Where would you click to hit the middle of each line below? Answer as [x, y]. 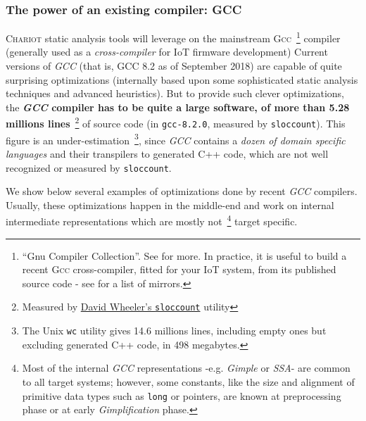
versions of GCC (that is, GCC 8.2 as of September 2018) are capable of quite [174, 66]
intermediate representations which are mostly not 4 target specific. [152, 220]
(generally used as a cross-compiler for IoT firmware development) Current [167, 52]
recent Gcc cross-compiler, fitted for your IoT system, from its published [179, 269]
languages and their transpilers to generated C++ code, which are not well [167, 153]
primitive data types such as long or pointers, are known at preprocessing [182, 395]
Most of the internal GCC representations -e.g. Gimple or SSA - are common [186, 368]
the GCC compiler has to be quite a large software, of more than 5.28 [178, 107]
